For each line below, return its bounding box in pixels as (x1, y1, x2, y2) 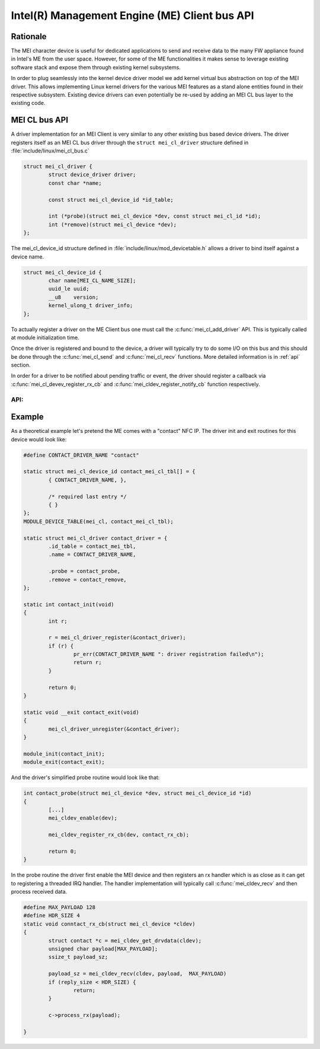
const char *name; (48, 180, 102, 186)
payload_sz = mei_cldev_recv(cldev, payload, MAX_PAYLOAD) (48, 970, 227, 977)
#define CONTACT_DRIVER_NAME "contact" (23, 451, 139, 458)
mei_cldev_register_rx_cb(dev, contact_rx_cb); (48, 831, 190, 838)
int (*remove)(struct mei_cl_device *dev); (48, 221, 177, 228)
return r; (73, 659, 102, 666)
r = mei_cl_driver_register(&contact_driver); (48, 634, 186, 641)
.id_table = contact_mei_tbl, (48, 543, 136, 550)
